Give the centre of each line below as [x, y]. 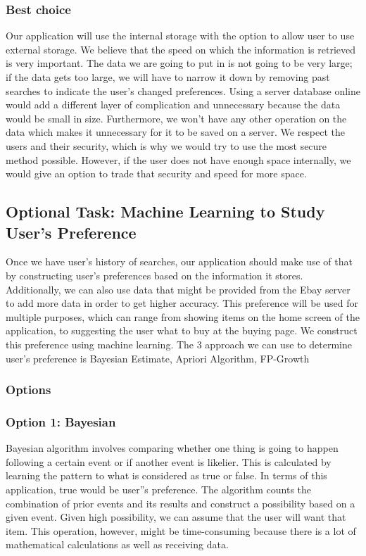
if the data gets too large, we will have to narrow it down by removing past [168, 77]
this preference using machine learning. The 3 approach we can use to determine [179, 344]
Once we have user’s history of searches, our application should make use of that [179, 261]
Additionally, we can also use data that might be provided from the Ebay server [178, 289]
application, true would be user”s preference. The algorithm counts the [159, 489]
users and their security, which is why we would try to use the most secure [166, 145]
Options [29, 390]
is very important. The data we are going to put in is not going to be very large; [179, 63]
